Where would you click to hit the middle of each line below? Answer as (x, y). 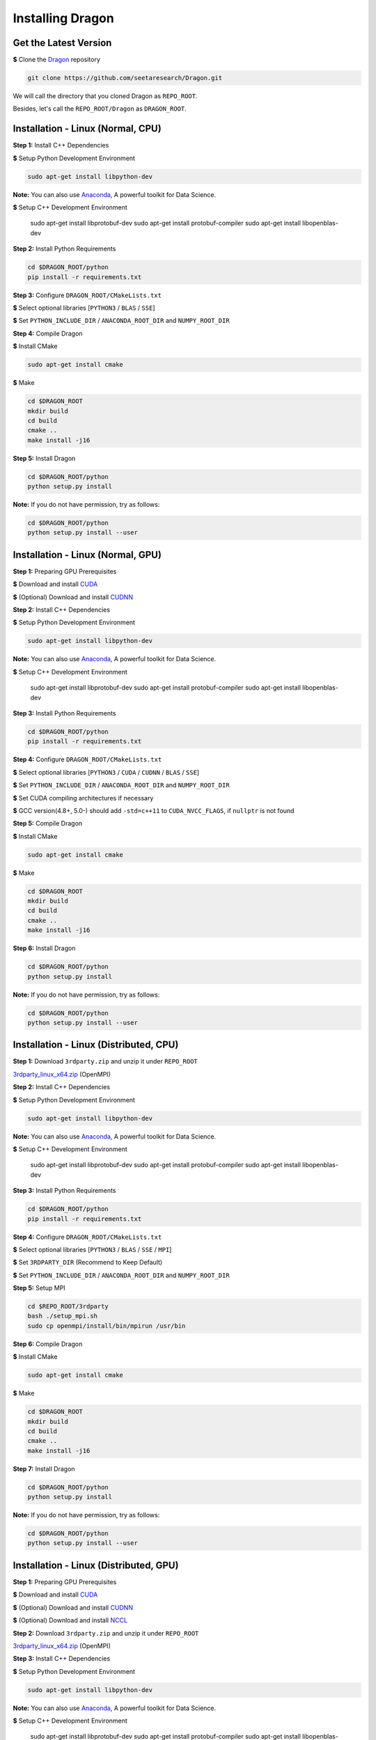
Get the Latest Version (62, 43)
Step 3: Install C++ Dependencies (62, 1659)
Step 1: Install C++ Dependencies (61, 145)
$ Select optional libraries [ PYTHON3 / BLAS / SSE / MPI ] (92, 1249)
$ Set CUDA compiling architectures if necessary (83, 798)
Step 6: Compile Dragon (48, 1344)
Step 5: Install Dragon (44, 458)
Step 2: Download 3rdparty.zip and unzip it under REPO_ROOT (106, 1633)
